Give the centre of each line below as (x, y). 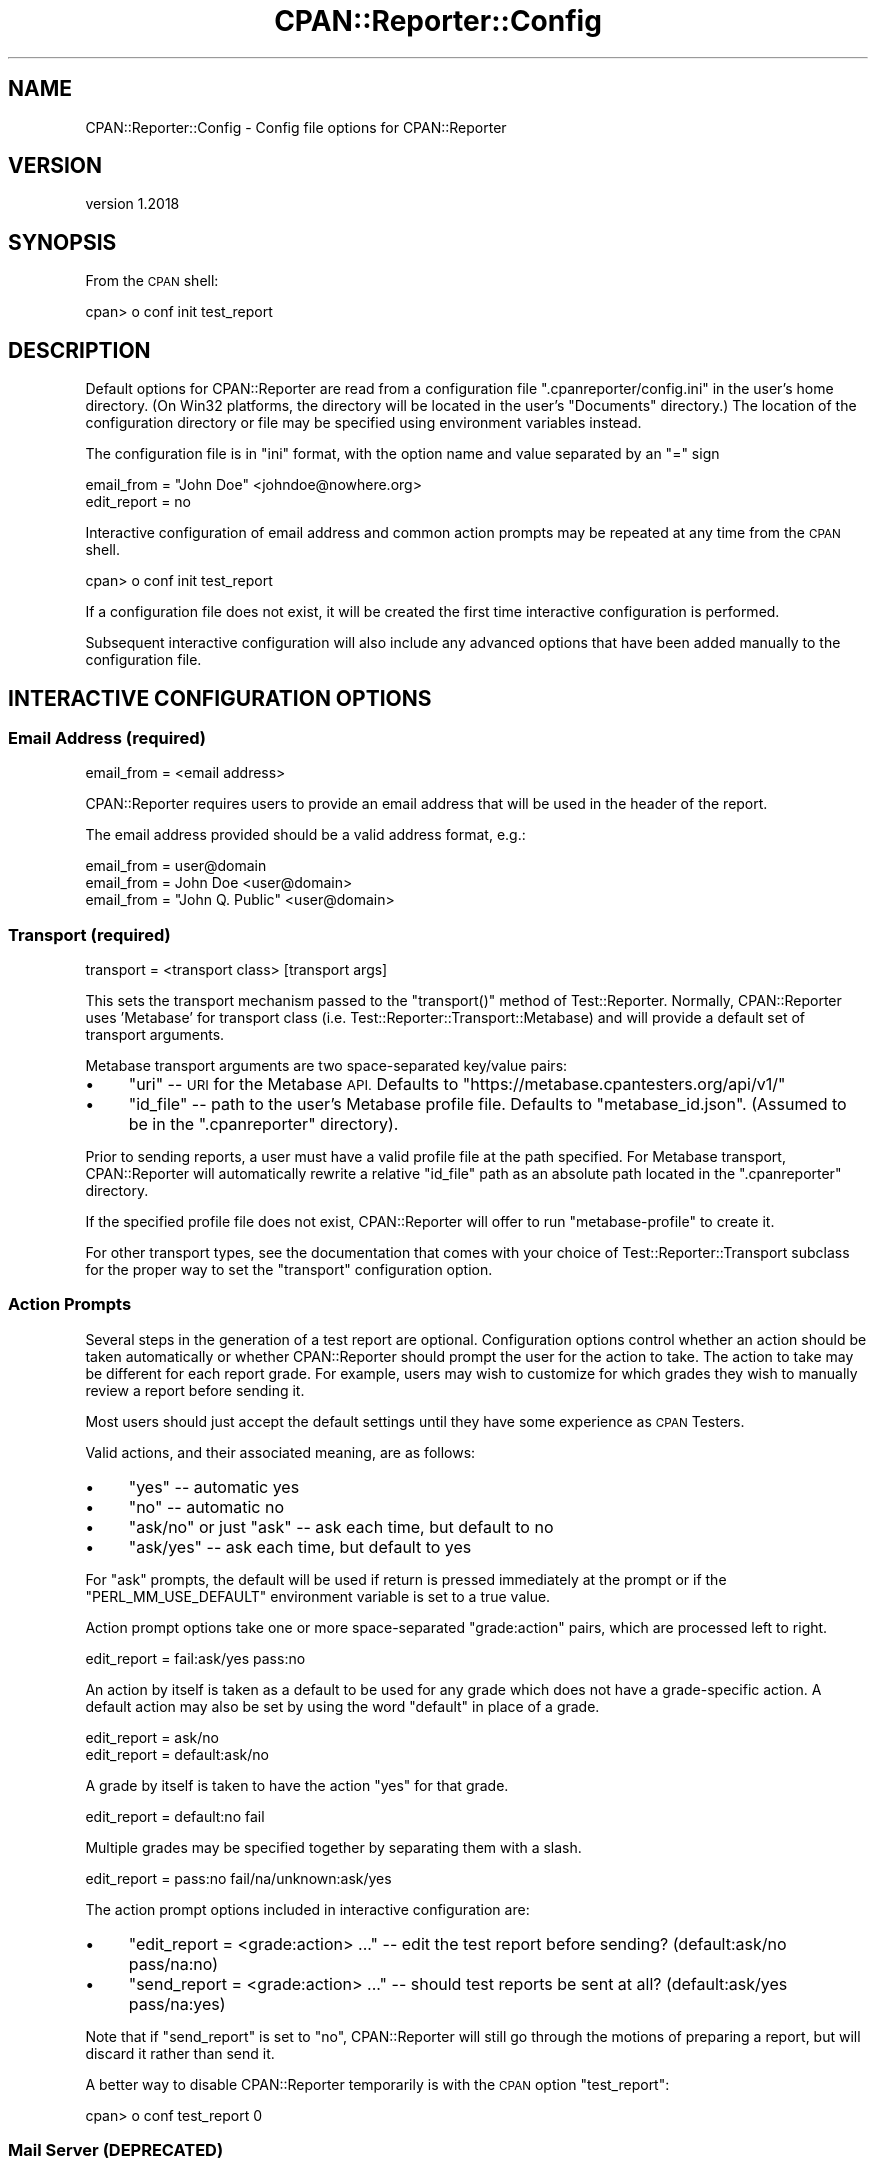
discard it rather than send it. (180, 2053)
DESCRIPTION (79, 350)
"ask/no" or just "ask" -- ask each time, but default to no (341, 1526)
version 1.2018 (132, 204)
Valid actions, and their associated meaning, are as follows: (280, 1452)
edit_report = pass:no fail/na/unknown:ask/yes (238, 1878)
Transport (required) (89, 934)
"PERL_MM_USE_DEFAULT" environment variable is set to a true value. (318, 1596)
